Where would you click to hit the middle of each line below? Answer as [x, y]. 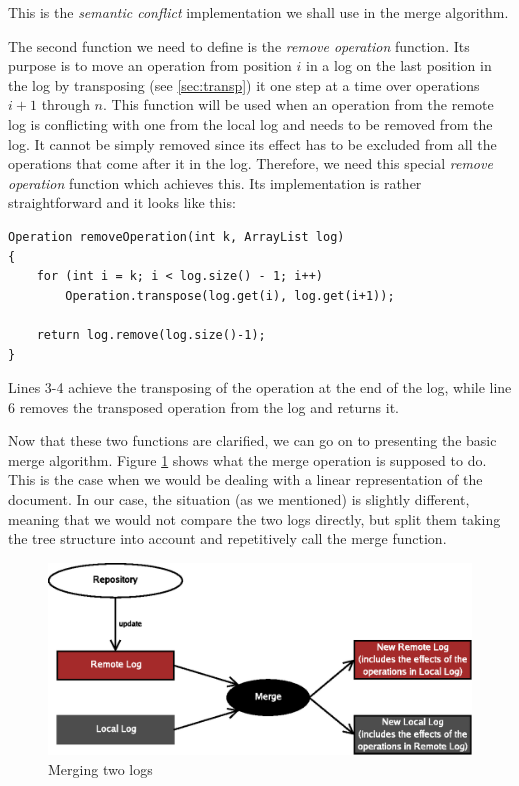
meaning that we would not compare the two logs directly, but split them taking [254, 518]
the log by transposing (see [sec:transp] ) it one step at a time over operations [244, 84]
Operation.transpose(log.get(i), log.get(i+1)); [230, 295]
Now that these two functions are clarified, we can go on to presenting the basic [252, 440]
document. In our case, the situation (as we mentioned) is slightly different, [239, 499]
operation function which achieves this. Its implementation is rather [215, 182]
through [65, 104]
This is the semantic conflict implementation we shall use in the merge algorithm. [258, 12]
